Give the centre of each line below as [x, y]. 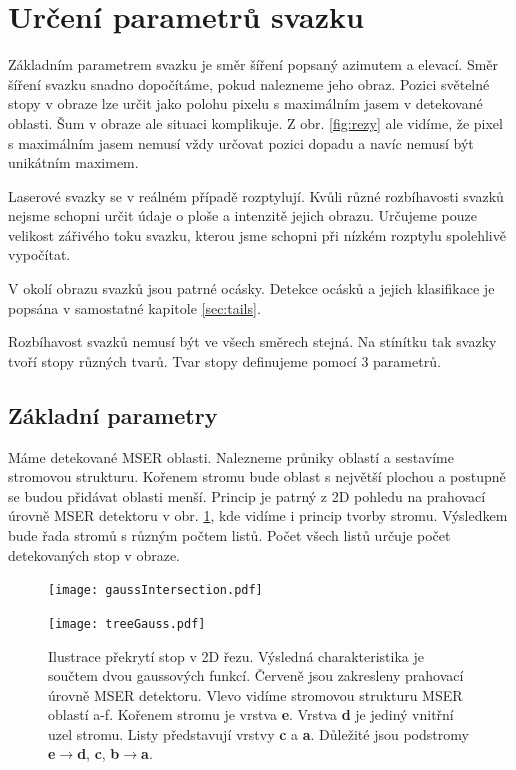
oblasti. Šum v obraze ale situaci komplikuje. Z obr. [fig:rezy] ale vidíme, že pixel [255, 122]
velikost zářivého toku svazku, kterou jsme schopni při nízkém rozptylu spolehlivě [257, 234]
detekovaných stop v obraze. [94, 554]
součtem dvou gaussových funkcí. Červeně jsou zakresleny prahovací [256, 675]
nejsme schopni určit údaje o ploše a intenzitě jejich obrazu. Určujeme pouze [242, 215]
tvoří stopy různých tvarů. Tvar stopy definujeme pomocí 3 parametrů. [224, 360]
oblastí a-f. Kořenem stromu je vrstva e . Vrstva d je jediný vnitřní [251, 714]
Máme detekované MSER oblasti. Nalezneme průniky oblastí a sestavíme [231, 456]
